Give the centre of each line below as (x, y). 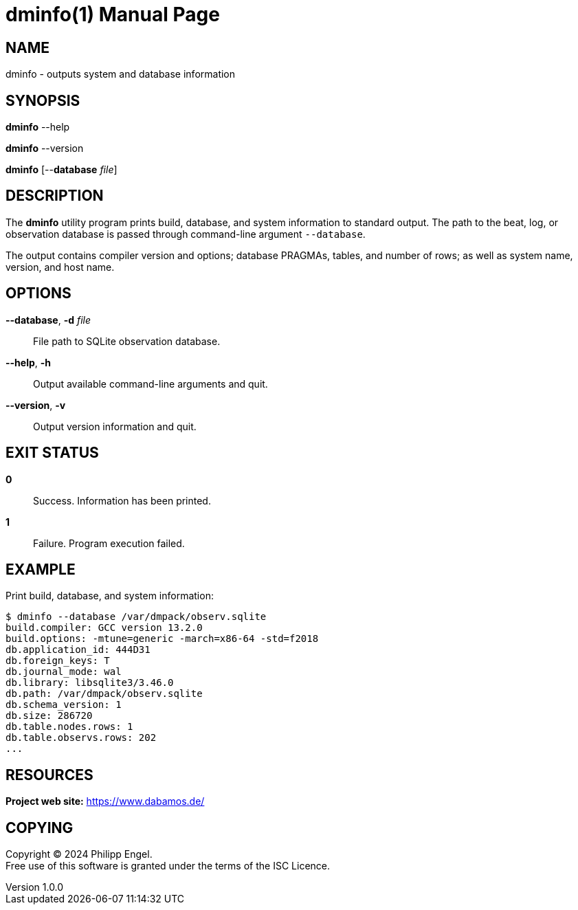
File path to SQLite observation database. (127, 341)
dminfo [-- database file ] (62, 170)
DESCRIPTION (55, 196)
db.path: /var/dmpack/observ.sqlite (104, 694)
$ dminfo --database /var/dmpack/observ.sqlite (136, 617)
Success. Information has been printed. (122, 500)
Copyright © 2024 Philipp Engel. (79, 854)
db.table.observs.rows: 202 (81, 738)
